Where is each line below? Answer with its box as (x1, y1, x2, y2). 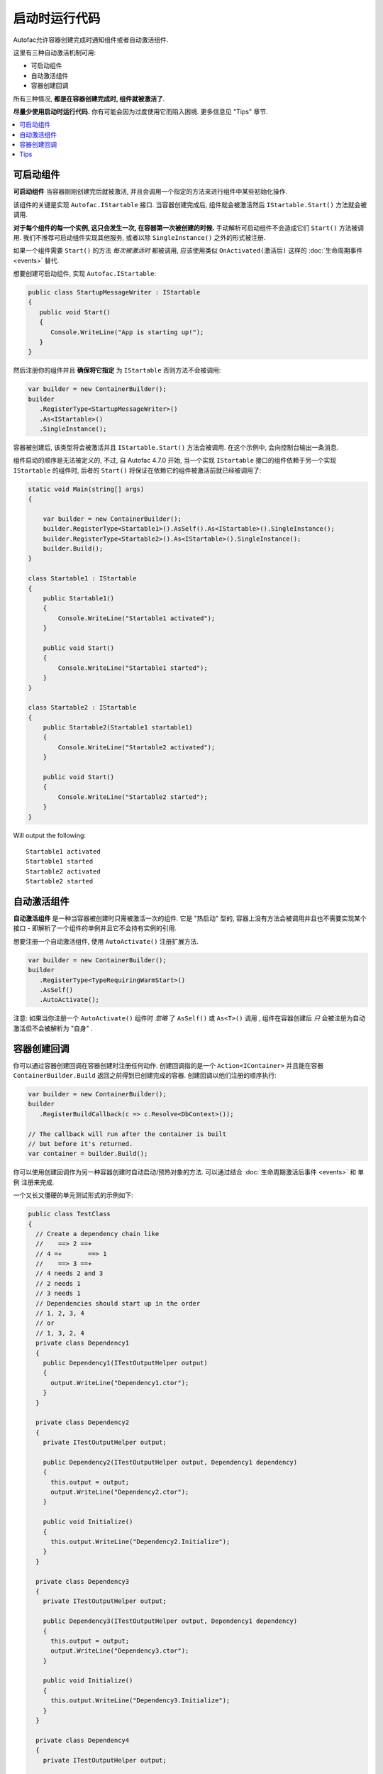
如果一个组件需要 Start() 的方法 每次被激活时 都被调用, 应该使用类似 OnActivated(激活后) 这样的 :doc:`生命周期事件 (13, 246, 363, 255)
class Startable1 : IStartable (28, 575, 138, 583)
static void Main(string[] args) (28, 485, 145, 493)
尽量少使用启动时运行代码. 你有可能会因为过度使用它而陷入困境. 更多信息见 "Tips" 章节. (13, 107, 268, 116)
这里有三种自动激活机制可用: (13, 48, 96, 57)
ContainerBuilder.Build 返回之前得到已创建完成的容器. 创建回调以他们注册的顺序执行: (13, 1071, 277, 1080)
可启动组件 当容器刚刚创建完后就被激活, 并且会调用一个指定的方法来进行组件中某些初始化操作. (13, 187, 287, 196)
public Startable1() (43, 595, 115, 602)
